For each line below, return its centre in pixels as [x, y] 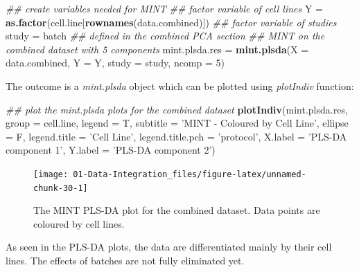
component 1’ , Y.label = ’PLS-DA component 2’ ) [111, 150]
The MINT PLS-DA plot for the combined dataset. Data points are [177, 210]
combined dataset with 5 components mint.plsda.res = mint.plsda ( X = [157, 49]
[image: [51, 174]
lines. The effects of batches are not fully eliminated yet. [125, 261]
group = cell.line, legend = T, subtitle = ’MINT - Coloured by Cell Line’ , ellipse [177, 123]
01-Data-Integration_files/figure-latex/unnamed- [190, 174]
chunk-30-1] [61, 188]
